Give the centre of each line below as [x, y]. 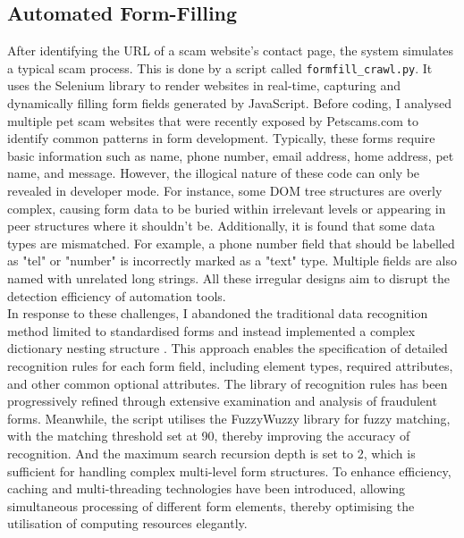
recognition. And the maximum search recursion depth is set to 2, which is [211, 453]
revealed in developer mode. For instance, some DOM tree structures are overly [225, 191]
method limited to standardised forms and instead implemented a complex [211, 330]
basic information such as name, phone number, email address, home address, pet [231, 155]
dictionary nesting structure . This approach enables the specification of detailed [228, 348]
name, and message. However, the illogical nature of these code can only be [214, 173]
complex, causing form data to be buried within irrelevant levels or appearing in [227, 208]
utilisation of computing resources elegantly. [127, 523]
